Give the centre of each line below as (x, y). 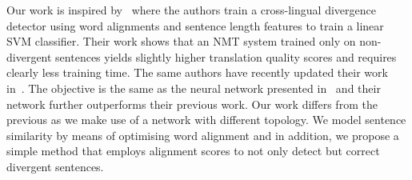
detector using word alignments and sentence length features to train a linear (195, 25)
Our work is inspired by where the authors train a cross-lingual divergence (191, 10)
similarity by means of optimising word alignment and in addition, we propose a (203, 135)
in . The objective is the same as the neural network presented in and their (194, 88)
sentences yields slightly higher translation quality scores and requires (226, 56)
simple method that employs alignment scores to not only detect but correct (193, 151)
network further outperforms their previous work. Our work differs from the (192, 104)
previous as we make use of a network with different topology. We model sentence (206, 120)
